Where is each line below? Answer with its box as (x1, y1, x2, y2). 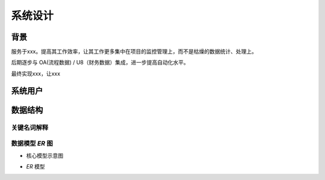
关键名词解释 (11, 123, 49, 132)
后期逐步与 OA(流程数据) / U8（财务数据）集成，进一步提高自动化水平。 (11, 59, 190, 66)
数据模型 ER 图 (11, 139, 54, 147)
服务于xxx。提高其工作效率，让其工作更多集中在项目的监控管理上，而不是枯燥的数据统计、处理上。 (11, 48, 257, 55)
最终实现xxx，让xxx (11, 70, 60, 77)
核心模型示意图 (26, 152, 63, 159)
